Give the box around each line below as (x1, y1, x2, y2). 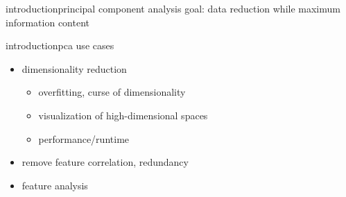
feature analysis (21, 178, 88, 192)
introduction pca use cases (6, 38, 114, 53)
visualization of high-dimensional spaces (38, 108, 208, 122)
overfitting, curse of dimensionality (38, 85, 186, 99)
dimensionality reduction (21, 61, 127, 76)
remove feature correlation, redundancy (21, 155, 189, 169)
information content (6, 15, 90, 29)
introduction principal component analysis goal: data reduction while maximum (6, 1, 340, 15)
